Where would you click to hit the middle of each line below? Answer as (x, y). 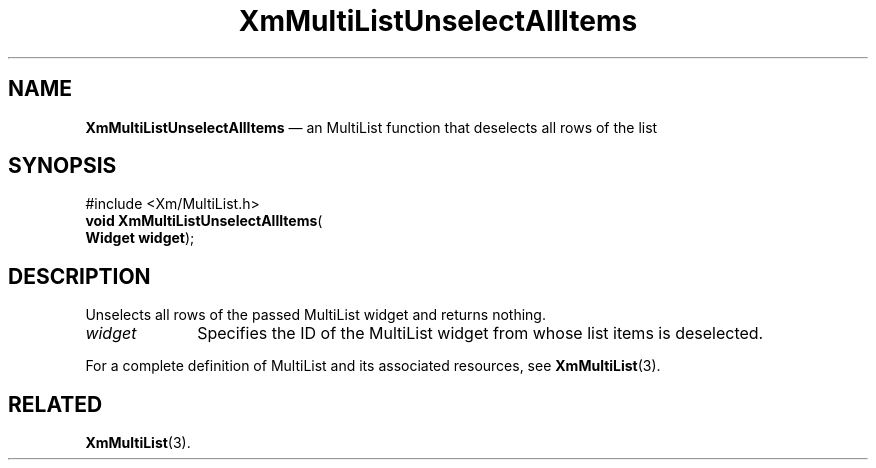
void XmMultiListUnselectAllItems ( (204, 221)
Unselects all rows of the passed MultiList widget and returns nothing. (315, 315)
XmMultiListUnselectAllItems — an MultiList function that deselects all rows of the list (371, 127)
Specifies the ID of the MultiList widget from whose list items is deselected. (480, 333)
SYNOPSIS (62, 166)
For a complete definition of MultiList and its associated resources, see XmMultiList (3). (373, 366)
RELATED (55, 404)
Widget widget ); (140, 238)
